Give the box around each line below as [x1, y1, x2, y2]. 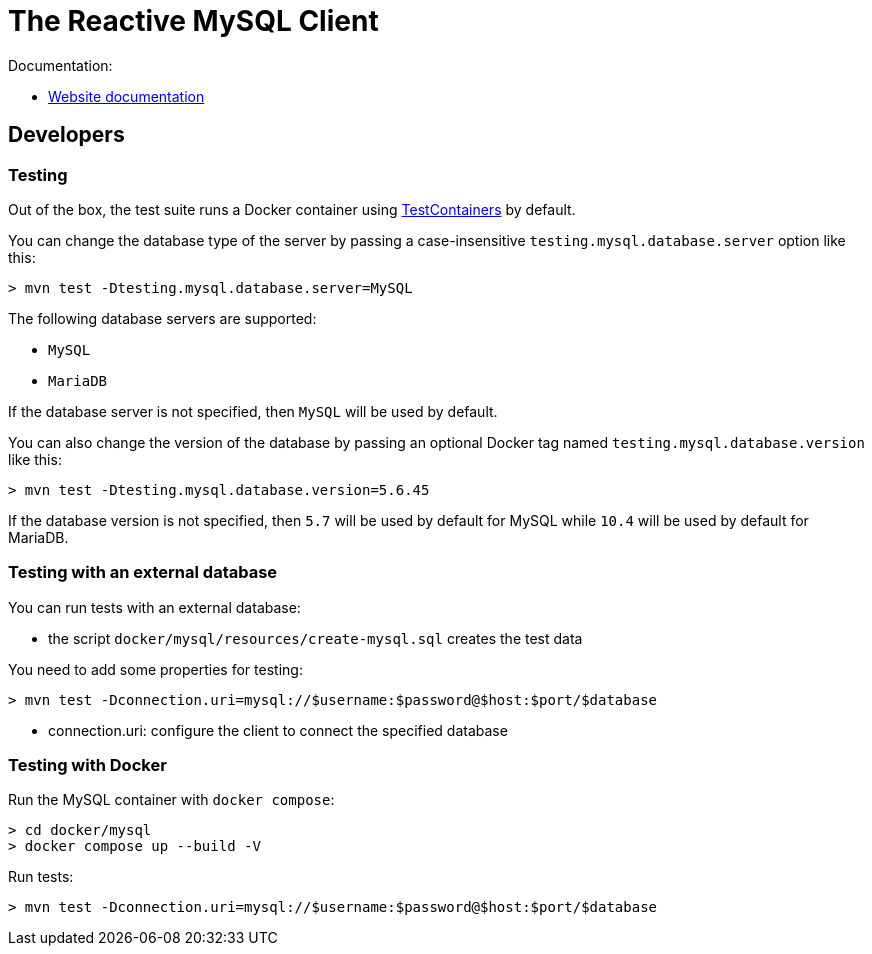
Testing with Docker [8, 755, 167, 776]
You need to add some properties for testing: [8, 660, 303, 678]
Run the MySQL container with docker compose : [8, 791, 335, 809]
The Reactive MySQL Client [8, 4, 379, 38]
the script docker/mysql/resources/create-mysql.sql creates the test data [48, 629, 583, 647]
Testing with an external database [8, 562, 278, 583]
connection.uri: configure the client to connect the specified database [48, 721, 508, 739]
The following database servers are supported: [8, 309, 317, 327]
